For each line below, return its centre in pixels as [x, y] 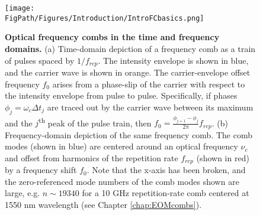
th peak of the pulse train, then [95, 122]
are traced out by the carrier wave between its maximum [150, 107]
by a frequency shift [41, 170]
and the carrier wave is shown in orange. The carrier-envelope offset [128, 72]
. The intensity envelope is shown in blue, [173, 60]
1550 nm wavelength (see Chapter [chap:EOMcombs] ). [103, 205]
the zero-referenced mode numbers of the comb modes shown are [122, 181]
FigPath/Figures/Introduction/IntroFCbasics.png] [105, 18]
